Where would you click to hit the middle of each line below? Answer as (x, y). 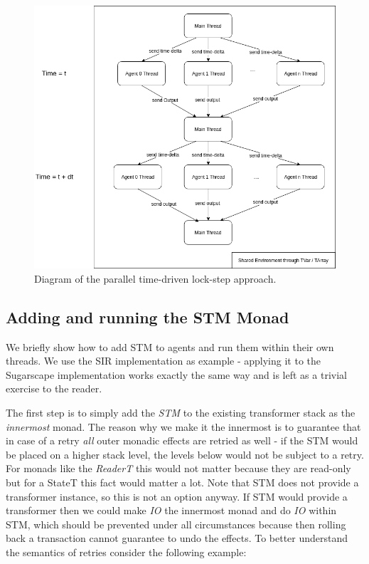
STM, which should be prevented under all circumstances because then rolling (176, 524)
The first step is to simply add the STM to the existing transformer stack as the (181, 413)
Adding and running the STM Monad (148, 317)
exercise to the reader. (54, 388)
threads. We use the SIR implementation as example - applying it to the (164, 361)
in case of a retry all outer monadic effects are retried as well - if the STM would (182, 440)
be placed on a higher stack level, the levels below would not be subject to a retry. (185, 454)
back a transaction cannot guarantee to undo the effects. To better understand (177, 538)
